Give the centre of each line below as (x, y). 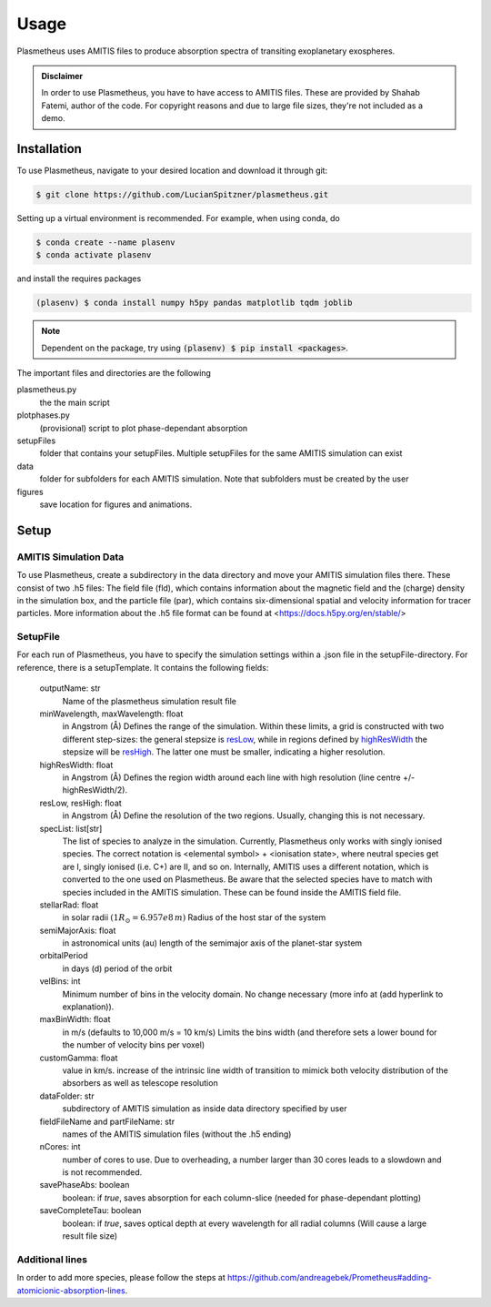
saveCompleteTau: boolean (90, 1211)
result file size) (90, 1236)
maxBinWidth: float (75, 1019)
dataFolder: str (67, 1096)
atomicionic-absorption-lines (71, 1290)
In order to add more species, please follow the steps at (121, 1278)
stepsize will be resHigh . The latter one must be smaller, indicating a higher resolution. (224, 752)
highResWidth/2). (95, 790)
